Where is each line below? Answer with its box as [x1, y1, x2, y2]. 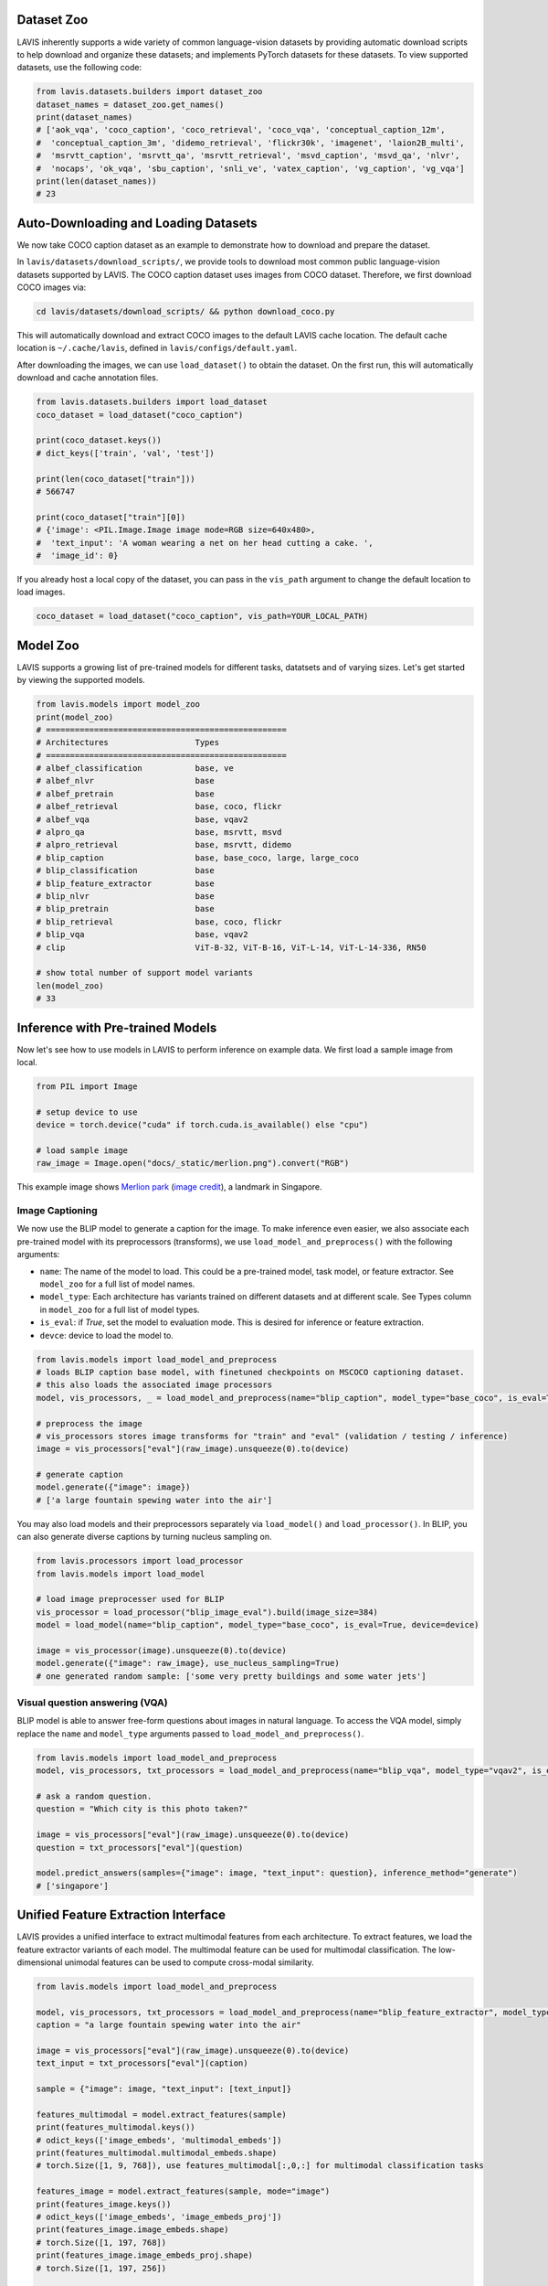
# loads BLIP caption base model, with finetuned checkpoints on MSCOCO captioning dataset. [36, 1367, 465, 1377]
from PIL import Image [36, 1081, 138, 1092]
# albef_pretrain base [36, 788, 215, 799]
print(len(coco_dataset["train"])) [36, 474, 195, 484]
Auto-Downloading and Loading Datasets [16, 215, 258, 230]
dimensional [16, 1957, 63, 1968]
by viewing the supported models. [16, 675, 145, 686]
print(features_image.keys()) [36, 2199, 172, 2209]
